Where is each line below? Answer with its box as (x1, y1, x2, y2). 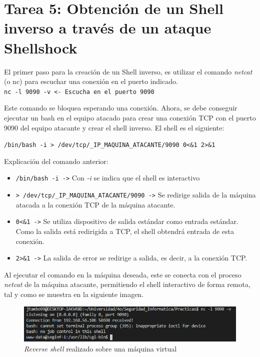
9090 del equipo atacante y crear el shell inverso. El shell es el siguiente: (4, 122, 224, 132)
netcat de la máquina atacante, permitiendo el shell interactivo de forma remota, (4, 279, 250, 289)
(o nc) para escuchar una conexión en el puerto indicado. (4, 76, 178, 86)
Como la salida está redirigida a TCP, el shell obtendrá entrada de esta (15, 225, 234, 236)
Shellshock (4, 37, 77, 57)
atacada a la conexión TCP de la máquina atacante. (15, 199, 175, 209)
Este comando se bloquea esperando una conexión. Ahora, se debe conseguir (4, 102, 237, 113)
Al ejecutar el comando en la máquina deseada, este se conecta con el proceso (4, 269, 241, 279)
